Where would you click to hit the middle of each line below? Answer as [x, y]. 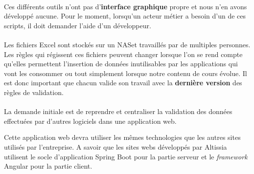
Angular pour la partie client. [48, 166]
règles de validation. [34, 92]
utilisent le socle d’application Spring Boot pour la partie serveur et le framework [126, 156]
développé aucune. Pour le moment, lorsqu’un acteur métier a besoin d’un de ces [125, 16]
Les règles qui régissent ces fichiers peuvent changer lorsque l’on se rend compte [123, 54]
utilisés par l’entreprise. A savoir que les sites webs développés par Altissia [115, 146]
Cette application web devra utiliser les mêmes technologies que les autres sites [122, 137]
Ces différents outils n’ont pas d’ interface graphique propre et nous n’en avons [126, 6]
